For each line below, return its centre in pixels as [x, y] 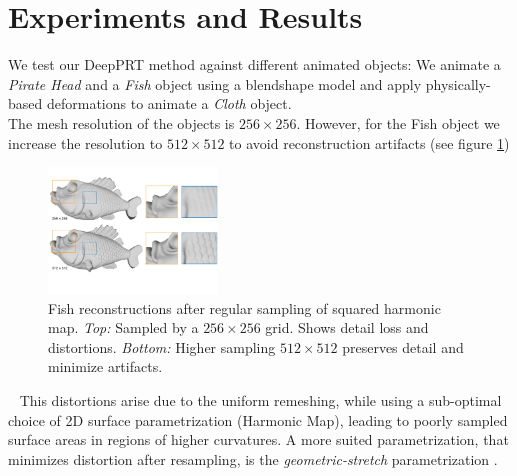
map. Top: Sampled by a [123, 327]
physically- [458, 83]
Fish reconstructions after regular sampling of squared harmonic [244, 307]
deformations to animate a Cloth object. [169, 103]
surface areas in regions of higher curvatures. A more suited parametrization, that [258, 439]
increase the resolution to [85, 142]
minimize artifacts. [105, 366]
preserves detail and [403, 346]
